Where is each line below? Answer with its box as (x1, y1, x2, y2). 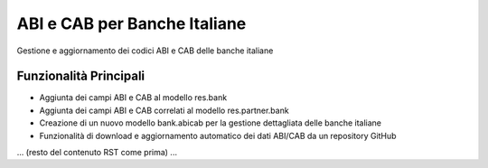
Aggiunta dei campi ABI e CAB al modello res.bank (39, 92, 228, 103)
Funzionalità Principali (16, 69, 145, 84)
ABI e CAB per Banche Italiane (16, 14, 247, 33)
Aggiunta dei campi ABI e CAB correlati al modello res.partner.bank (39, 105, 289, 116)
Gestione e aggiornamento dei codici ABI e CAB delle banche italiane (16, 45, 274, 56)
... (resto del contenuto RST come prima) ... (16, 147, 178, 158)
